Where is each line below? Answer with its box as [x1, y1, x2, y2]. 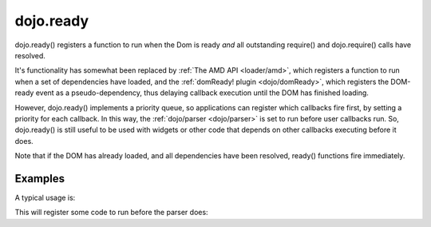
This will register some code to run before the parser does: [14, 208, 208, 217]
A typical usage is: [14, 193, 76, 202]
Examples [14, 172, 65, 185]
